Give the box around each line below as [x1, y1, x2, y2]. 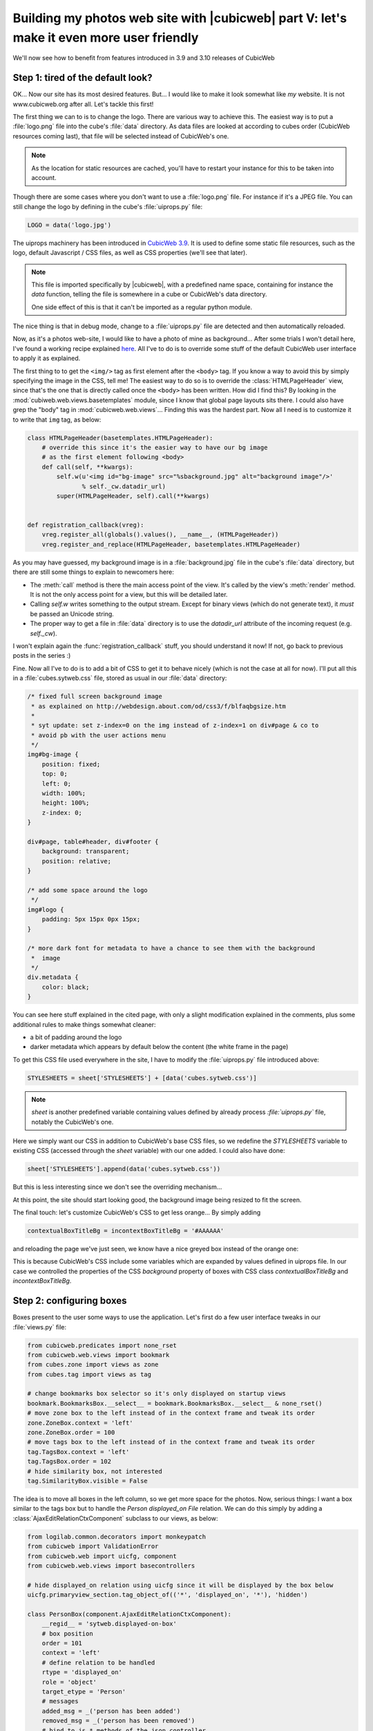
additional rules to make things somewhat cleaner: [12, 1020, 156, 1028]
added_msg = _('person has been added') [41, 1707, 181, 1715]
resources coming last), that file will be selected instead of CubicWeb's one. [12, 132, 229, 140]
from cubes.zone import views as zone [27, 1361, 159, 1369]
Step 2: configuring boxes [12, 1295, 127, 1307]
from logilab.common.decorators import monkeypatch [27, 1532, 207, 1541]
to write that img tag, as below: [12, 415, 102, 424]
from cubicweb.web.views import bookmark [27, 1351, 170, 1358]
